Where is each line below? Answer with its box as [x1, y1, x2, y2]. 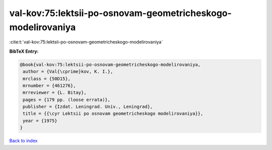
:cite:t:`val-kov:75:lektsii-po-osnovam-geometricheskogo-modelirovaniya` [9, 39, 163, 45]
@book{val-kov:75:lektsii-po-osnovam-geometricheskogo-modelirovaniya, [20, 62, 201, 67]
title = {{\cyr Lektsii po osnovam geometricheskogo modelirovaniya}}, [23, 111, 203, 116]
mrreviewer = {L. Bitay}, [23, 90, 87, 95]
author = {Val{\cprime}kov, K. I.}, [23, 69, 113, 75]
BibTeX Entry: [9, 48, 39, 54]
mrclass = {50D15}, [23, 76, 71, 81]
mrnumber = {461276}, [23, 83, 76, 88]
